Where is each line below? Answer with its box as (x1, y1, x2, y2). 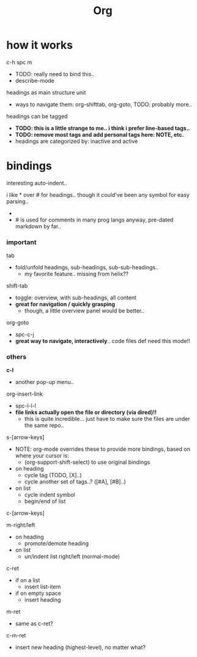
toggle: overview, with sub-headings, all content (15, 294, 136, 301)
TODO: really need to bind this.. (15, 70, 95, 77)
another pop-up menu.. (15, 378, 75, 386)
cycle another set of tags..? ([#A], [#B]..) (24, 478, 127, 485)
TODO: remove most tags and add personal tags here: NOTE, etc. (15, 131, 185, 138)
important (6, 237, 37, 246)
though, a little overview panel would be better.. (24, 307, 145, 315)
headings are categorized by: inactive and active (15, 137, 138, 145)
